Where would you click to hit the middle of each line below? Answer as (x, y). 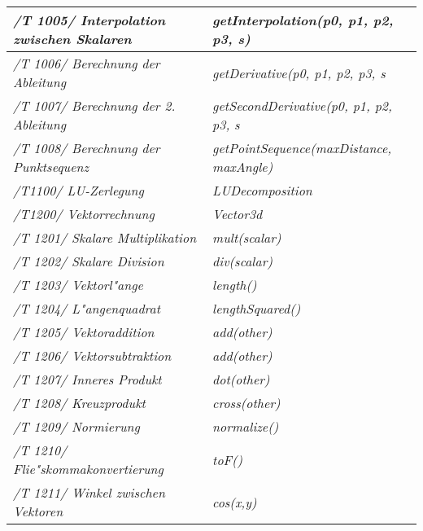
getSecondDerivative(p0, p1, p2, (302, 105)
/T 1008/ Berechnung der (87, 148)
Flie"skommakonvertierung (88, 469)
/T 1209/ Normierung (76, 426)
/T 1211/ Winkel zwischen (89, 492)
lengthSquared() (257, 308)
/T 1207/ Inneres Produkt (87, 379)
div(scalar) (242, 261)
